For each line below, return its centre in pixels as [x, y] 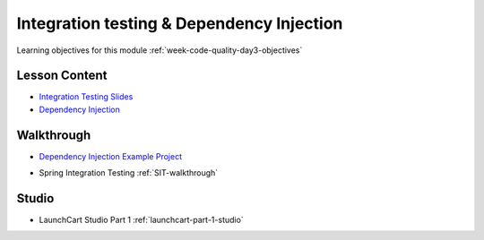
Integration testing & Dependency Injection [180, 23]
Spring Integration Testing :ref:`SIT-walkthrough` [129, 173]
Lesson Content [62, 76]
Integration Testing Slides [86, 97]
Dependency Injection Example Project [111, 156]
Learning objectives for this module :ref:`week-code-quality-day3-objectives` [160, 50]
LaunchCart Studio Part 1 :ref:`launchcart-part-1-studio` [141, 220]
